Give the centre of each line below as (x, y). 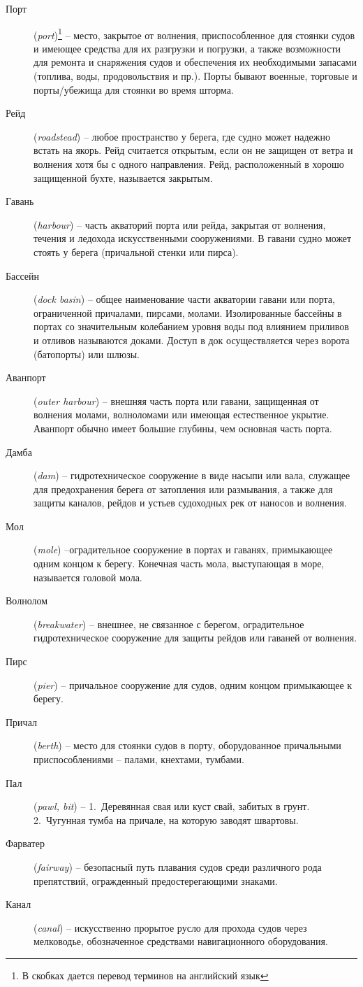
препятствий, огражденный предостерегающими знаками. (156, 880)
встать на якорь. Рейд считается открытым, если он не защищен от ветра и (193, 150)
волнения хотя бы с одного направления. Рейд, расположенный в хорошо (189, 164)
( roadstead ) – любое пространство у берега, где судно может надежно (182, 136)
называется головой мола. (88, 577)
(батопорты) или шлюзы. (87, 354)
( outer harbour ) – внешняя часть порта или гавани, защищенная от (176, 400)
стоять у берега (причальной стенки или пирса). (136, 251)
